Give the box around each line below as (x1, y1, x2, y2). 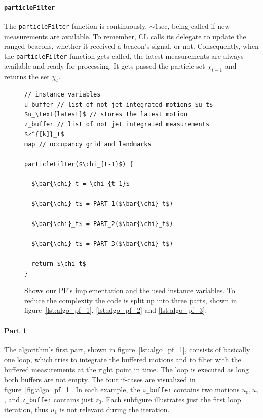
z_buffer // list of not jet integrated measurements (24, 120, 210, 128)
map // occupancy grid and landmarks (24, 140, 152, 148)
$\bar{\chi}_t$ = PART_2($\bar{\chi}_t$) (31, 220, 173, 228)
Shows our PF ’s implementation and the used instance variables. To (24, 285, 235, 296)
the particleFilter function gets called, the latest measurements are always (4, 50, 244, 61)
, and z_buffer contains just (4, 394, 93, 404)
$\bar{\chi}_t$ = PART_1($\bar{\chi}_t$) (31, 200, 173, 208)
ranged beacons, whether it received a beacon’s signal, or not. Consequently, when (4, 41, 259, 51)
